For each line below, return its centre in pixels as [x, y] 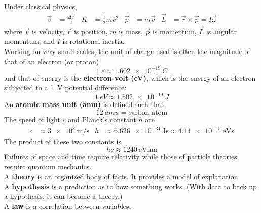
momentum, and [29, 41]
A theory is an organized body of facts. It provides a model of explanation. [122, 176]
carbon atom [148, 113]
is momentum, [174, 31]
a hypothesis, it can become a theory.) [63, 196]
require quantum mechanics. [48, 166]
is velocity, [48, 31]
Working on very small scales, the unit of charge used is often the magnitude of [127, 51]
